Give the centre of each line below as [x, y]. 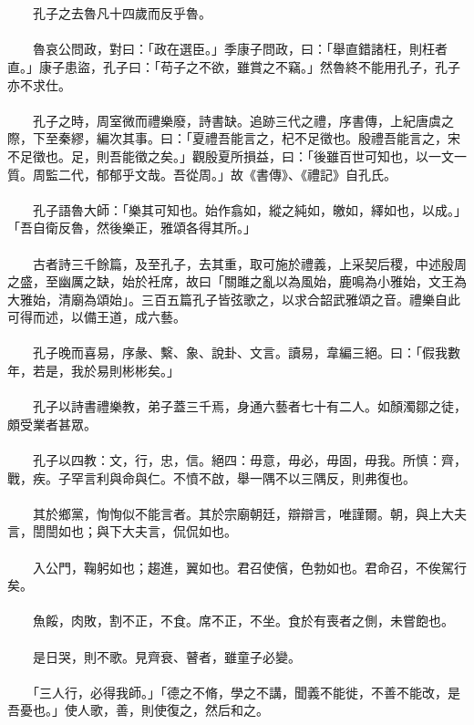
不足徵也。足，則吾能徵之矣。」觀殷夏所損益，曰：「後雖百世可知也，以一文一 [237, 155]
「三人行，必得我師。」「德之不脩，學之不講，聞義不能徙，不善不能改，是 [246, 692]
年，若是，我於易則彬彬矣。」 [93, 371]
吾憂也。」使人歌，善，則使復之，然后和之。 [138, 710]
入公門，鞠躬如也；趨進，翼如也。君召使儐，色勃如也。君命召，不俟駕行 [249, 567]
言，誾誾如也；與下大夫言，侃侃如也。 [122, 531]
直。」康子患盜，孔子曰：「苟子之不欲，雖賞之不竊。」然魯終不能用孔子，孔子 [234, 66]
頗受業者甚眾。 [52, 424]
